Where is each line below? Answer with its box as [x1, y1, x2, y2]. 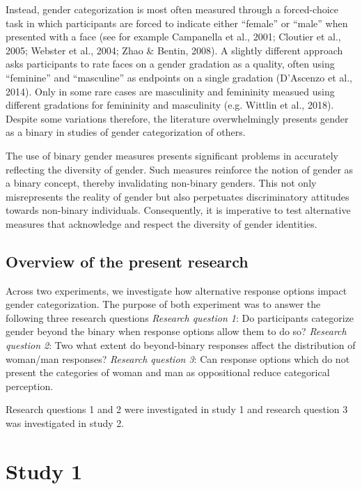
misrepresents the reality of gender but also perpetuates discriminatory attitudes [6, 189, 349, 203]
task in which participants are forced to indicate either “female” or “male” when [6, 15, 348, 30]
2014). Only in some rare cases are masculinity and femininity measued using [6, 84, 335, 98]
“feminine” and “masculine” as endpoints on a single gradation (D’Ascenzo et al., [6, 70, 352, 84]
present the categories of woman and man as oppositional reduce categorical [6, 365, 330, 380]
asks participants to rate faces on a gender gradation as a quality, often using [6, 56, 335, 71]
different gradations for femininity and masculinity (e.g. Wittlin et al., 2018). [6, 98, 334, 112]
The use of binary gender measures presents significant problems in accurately [6, 148, 338, 162]
